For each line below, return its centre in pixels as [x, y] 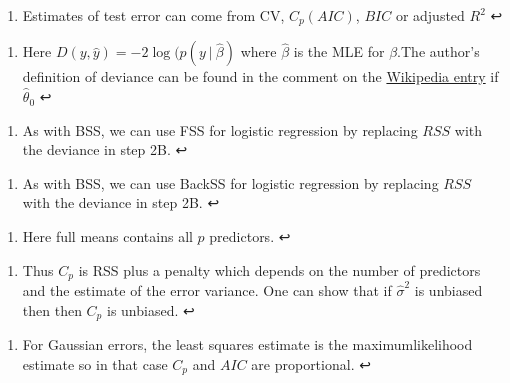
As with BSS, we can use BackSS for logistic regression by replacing [230, 182]
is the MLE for [339, 51]
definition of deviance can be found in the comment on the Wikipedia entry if [260, 76]
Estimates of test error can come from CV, [153, 15]
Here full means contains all [107, 236]
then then [52, 309]
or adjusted [430, 15]
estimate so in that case [95, 363]
